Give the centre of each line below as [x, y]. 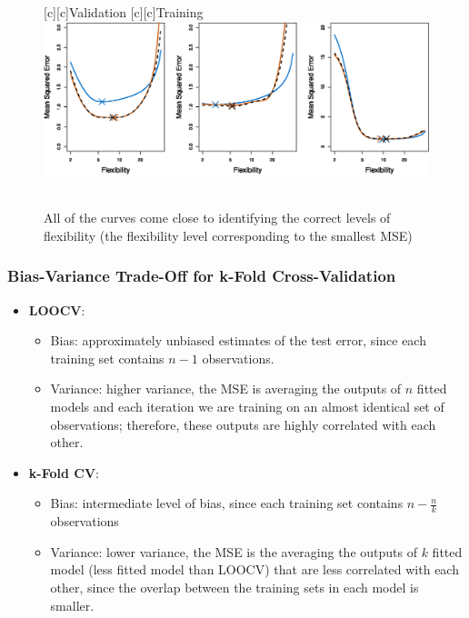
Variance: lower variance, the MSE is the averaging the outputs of [234, 551]
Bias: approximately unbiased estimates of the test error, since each [238, 340]
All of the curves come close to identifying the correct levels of [217, 218]
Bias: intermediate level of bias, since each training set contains [227, 503]
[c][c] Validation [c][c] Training [124, 12]
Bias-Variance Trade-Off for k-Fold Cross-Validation [202, 276]
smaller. [72, 605]
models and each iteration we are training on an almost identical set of [247, 407]
